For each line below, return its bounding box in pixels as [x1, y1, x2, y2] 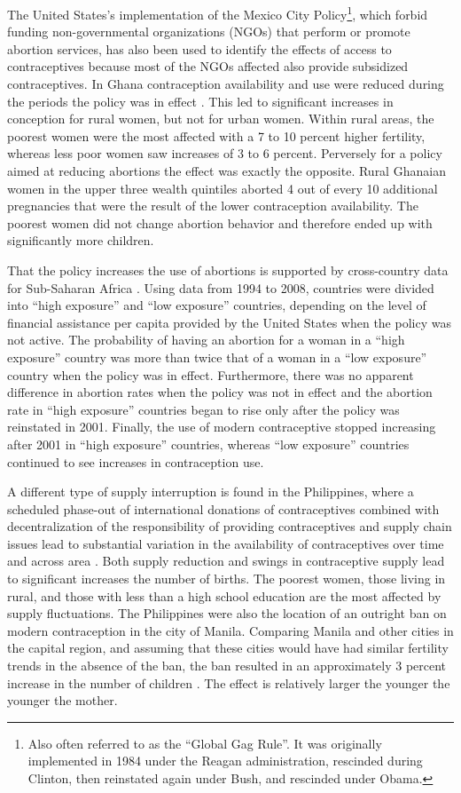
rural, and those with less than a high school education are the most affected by [7, 586, 441, 605]
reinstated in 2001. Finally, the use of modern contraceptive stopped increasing [7, 417, 436, 436]
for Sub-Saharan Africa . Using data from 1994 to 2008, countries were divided [7, 278, 434, 297]
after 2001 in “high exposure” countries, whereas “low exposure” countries [7, 434, 410, 453]
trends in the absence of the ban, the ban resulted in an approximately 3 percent [7, 656, 447, 675]
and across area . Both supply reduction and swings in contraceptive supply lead [7, 551, 445, 570]
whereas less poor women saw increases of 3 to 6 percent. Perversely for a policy [7, 144, 442, 163]
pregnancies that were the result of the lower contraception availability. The [7, 196, 418, 215]
